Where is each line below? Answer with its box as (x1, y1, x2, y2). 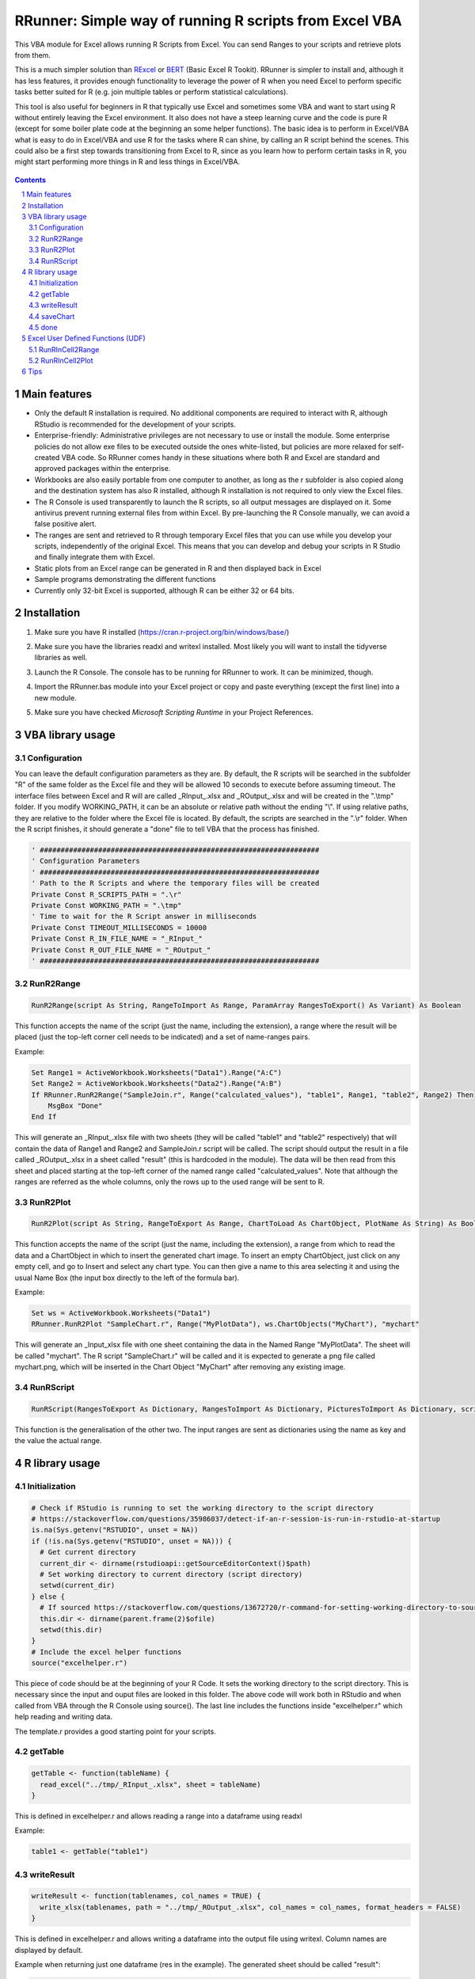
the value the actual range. (14, 1436, 102, 1445)
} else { (31, 1592, 66, 1601)
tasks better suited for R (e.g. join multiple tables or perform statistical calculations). (14, 87, 289, 97)
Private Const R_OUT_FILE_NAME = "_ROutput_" (31, 945, 211, 954)
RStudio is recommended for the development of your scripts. (34, 420, 237, 429)
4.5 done (28, 322, 59, 332)
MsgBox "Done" (47, 1101, 103, 1110)
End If (31, 1112, 57, 1122)
